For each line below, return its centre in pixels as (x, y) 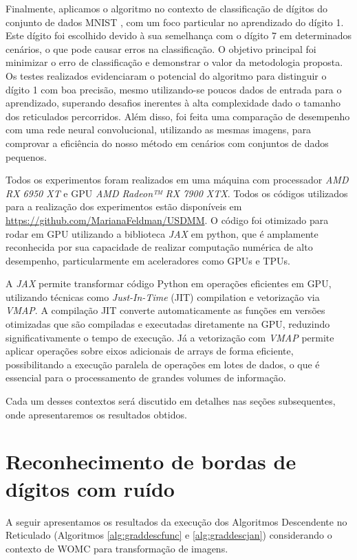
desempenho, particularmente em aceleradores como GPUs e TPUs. (148, 260)
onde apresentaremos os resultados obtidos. (96, 414)
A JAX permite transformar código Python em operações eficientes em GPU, (169, 283)
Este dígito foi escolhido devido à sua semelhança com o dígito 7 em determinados (179, 35)
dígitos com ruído (90, 488)
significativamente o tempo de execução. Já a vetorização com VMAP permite (170, 337)
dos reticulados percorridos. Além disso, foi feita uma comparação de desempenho (178, 116)
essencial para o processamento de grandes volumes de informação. (146, 378)
